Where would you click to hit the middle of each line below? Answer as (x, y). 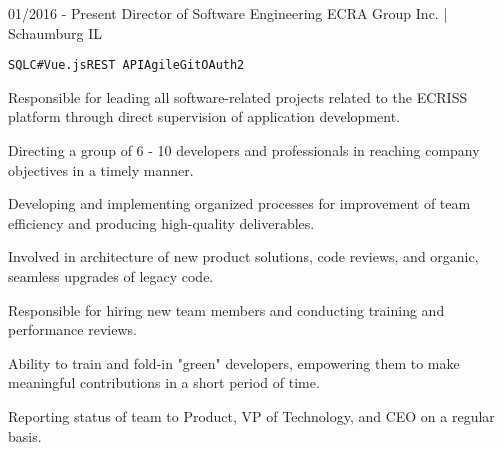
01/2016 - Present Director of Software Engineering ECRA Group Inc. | (228, 13)
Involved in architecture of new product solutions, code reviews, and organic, (243, 256)
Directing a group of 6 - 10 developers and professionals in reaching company (244, 150)
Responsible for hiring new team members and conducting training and (226, 309)
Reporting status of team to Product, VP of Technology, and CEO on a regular (251, 415)
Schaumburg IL (55, 32)
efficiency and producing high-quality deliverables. (161, 222)
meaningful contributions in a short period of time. (164, 382)
